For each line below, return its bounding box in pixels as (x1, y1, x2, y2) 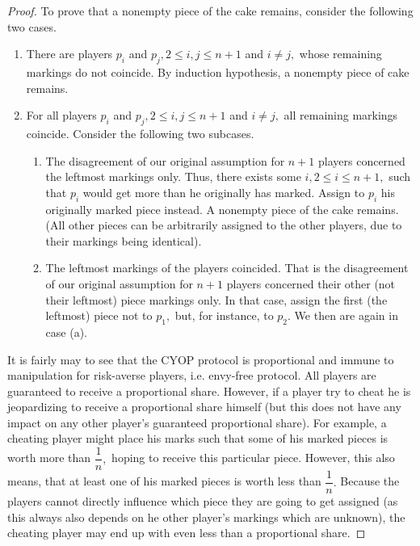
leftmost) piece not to (45, 307, 153, 324)
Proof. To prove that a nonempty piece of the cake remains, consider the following (7, 2, 414, 19)
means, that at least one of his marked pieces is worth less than (7, 472, 321, 489)
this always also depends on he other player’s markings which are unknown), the (7, 508, 405, 525)
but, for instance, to (174, 307, 274, 324)
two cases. (7, 18, 57, 35)
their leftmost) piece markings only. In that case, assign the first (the (45, 291, 388, 308)
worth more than (7, 449, 91, 466)
